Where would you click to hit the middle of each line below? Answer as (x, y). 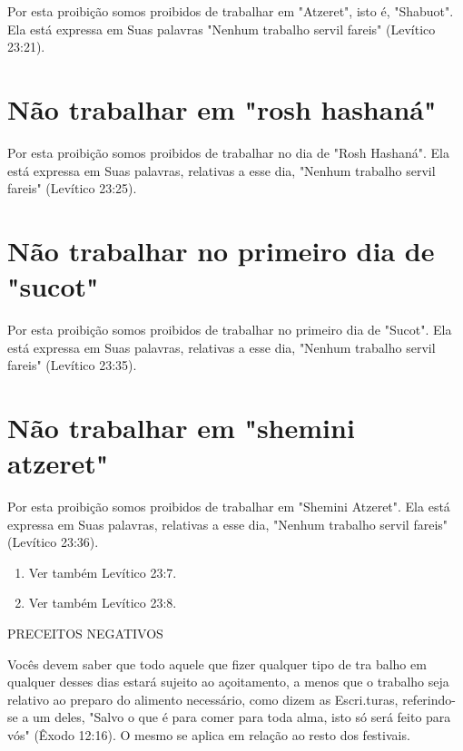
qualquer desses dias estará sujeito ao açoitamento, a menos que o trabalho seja (228, 682)
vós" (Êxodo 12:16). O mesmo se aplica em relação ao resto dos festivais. (209, 735)
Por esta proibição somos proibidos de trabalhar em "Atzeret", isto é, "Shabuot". (231, 11)
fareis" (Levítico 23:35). (72, 365)
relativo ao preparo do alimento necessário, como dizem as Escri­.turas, (203, 699)
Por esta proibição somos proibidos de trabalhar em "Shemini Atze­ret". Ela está (229, 507)
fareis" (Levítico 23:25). (72, 188)
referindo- (429, 699)
